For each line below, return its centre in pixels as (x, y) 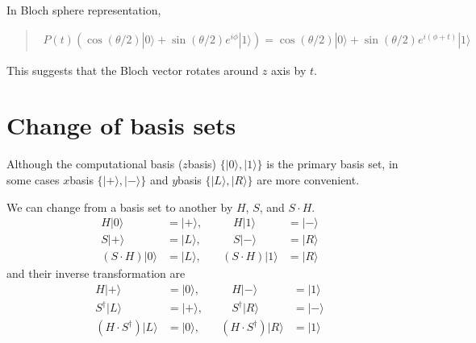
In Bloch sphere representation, (84, 10)
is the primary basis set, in (332, 164)
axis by (289, 70)
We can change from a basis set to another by (120, 207)
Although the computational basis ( (95, 164)
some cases (33, 179)
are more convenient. (308, 179)
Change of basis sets (121, 125)
